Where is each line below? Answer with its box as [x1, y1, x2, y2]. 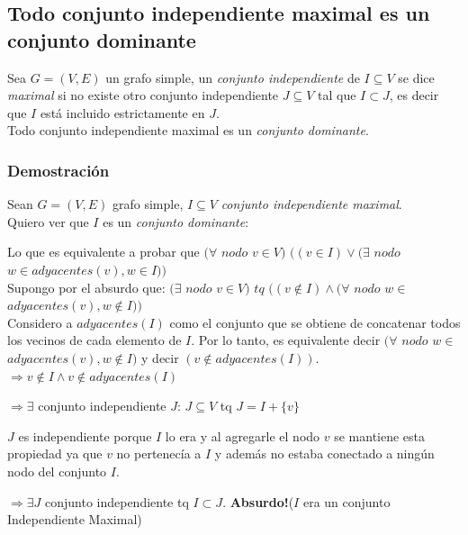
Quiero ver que [7, 212, 89, 231]
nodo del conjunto [7, 461, 107, 480]
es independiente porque [18, 426, 152, 445]
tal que [318, 86, 356, 104]
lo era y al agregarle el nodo [165, 426, 320, 445]
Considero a [7, 313, 73, 331]
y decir [141, 348, 179, 367]
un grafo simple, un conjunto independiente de [105, 68, 360, 86]
